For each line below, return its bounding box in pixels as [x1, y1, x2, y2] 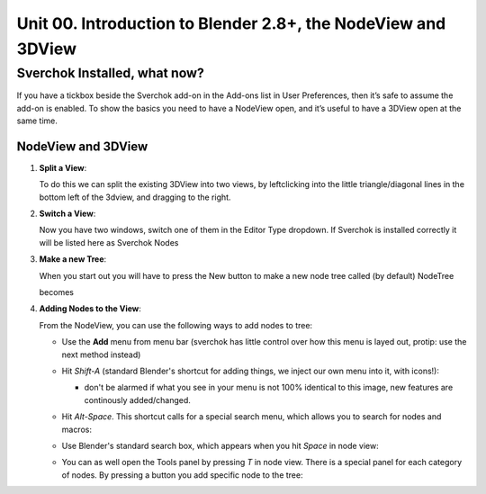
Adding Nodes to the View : [39, 303, 141, 314]
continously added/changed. [84, 394, 191, 405]
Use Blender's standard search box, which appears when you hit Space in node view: [61, 440, 380, 451]
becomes [39, 287, 74, 297]
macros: [61, 424, 92, 435]
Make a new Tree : [39, 254, 107, 265]
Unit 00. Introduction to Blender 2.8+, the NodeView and [16, 13, 446, 33]
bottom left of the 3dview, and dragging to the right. [39, 192, 231, 202]
